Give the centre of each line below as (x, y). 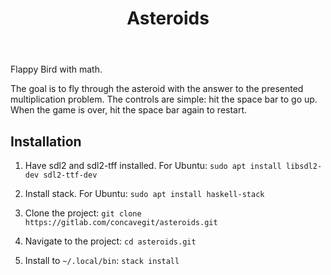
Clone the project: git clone (83, 213)
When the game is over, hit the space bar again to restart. (129, 110)
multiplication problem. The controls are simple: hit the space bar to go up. (164, 99)
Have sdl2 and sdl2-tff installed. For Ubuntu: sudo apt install (153, 165)
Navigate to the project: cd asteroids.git (110, 241)
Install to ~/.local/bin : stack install (102, 260)
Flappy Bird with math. (56, 69)
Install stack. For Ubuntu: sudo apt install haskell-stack (144, 193)
